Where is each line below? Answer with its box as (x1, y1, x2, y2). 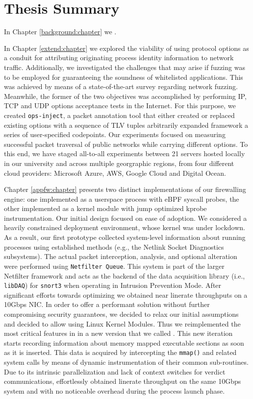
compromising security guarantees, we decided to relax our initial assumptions (4, 308, 239, 319)
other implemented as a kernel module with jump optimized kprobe (4, 203, 207, 213)
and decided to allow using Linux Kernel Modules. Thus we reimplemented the (4, 318, 241, 329)
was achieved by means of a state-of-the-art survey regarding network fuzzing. (4, 81, 238, 92)
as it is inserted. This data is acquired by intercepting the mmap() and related (4, 347, 237, 357)
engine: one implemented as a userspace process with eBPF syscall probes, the (4, 193, 239, 204)
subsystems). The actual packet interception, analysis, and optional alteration (4, 251, 237, 261)
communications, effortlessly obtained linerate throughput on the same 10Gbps (4, 376, 241, 386)
